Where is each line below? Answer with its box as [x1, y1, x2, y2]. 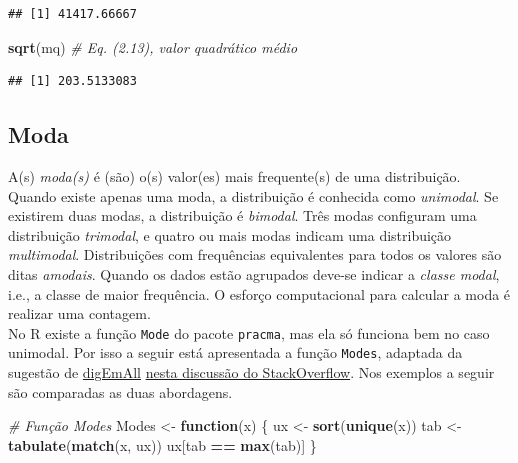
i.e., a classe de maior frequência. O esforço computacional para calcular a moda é [8, 283, 511, 304]
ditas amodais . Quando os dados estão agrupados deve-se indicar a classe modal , [8, 263, 500, 284]
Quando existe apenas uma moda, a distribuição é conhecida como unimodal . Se [8, 185, 499, 206]
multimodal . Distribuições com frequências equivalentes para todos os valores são [8, 244, 502, 265]
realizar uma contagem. [8, 303, 151, 324]
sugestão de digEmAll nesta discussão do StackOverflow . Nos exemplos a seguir [8, 362, 495, 383]
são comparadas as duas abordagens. [8, 381, 233, 402]
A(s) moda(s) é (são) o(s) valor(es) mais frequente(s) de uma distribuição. [8, 165, 461, 186]
